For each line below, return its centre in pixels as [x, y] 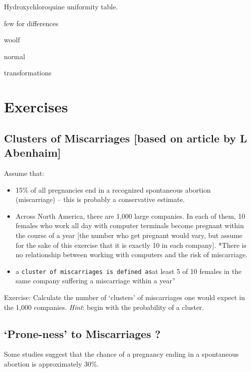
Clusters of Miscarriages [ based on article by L [126, 138]
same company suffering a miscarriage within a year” [95, 281]
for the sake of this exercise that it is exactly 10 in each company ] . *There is [131, 245]
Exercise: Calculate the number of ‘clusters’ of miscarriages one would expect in [125, 297]
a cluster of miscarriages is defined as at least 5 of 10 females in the [128, 271]
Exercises [36, 107]
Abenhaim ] [33, 152]
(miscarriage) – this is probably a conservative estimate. [100, 199]
